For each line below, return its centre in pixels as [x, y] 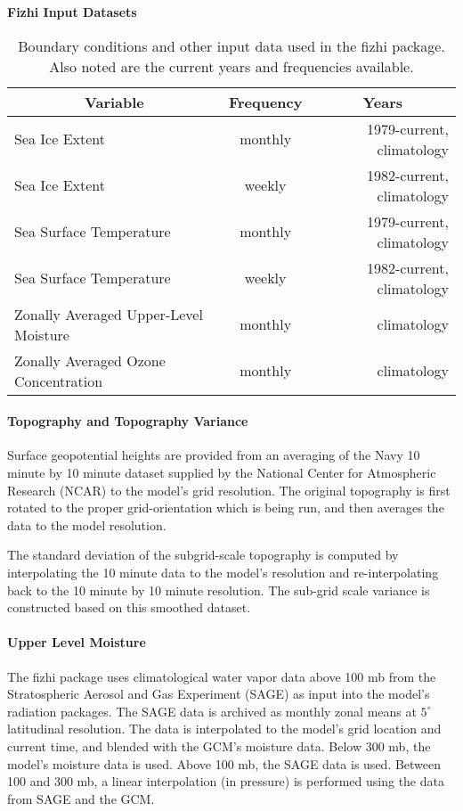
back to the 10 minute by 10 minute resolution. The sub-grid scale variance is [219, 590]
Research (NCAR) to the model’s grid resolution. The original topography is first [229, 490]
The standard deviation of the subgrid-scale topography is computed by [203, 555]
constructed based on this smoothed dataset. [129, 607]
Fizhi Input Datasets [72, 12]
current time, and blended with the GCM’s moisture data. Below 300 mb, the [219, 745]
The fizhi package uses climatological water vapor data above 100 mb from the [222, 676]
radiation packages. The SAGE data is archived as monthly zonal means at [212, 711]
